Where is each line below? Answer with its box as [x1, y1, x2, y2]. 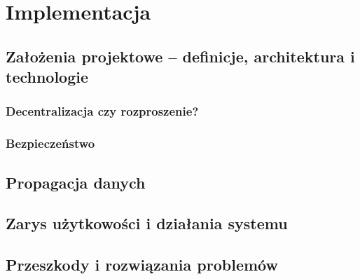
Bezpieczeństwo [6, 135, 95, 152]
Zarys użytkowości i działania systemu [6, 212, 288, 234]
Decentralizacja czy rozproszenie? [6, 102, 199, 120]
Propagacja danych [6, 171, 146, 193]
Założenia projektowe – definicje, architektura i [6, 45, 355, 67]
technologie [6, 66, 89, 88]
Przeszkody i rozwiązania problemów [6, 254, 278, 275]
